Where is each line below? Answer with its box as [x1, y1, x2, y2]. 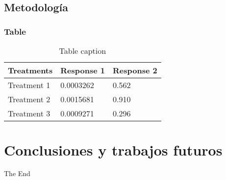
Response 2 [112, 65, 157, 76]
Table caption [59, 45, 106, 56]
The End [4, 168, 30, 179]
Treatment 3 [8, 108, 50, 119]
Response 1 [60, 65, 105, 76]
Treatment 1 [8, 79, 50, 90]
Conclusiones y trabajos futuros [4, 140, 223, 160]
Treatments [8, 65, 53, 76]
